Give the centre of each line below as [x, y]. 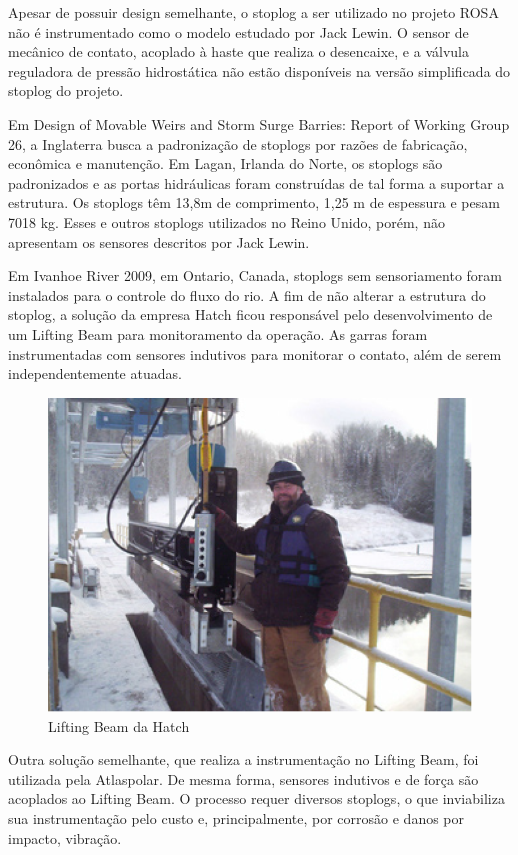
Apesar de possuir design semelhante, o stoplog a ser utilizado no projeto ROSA [253, 12]
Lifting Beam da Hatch [119, 725]
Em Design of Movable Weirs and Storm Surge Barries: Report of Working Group [259, 123]
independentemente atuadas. [95, 373]
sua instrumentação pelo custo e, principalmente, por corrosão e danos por [236, 817]
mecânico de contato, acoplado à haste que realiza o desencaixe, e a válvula [238, 51]
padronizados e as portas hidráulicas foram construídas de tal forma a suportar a [256, 182]
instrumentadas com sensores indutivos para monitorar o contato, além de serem [255, 353]
